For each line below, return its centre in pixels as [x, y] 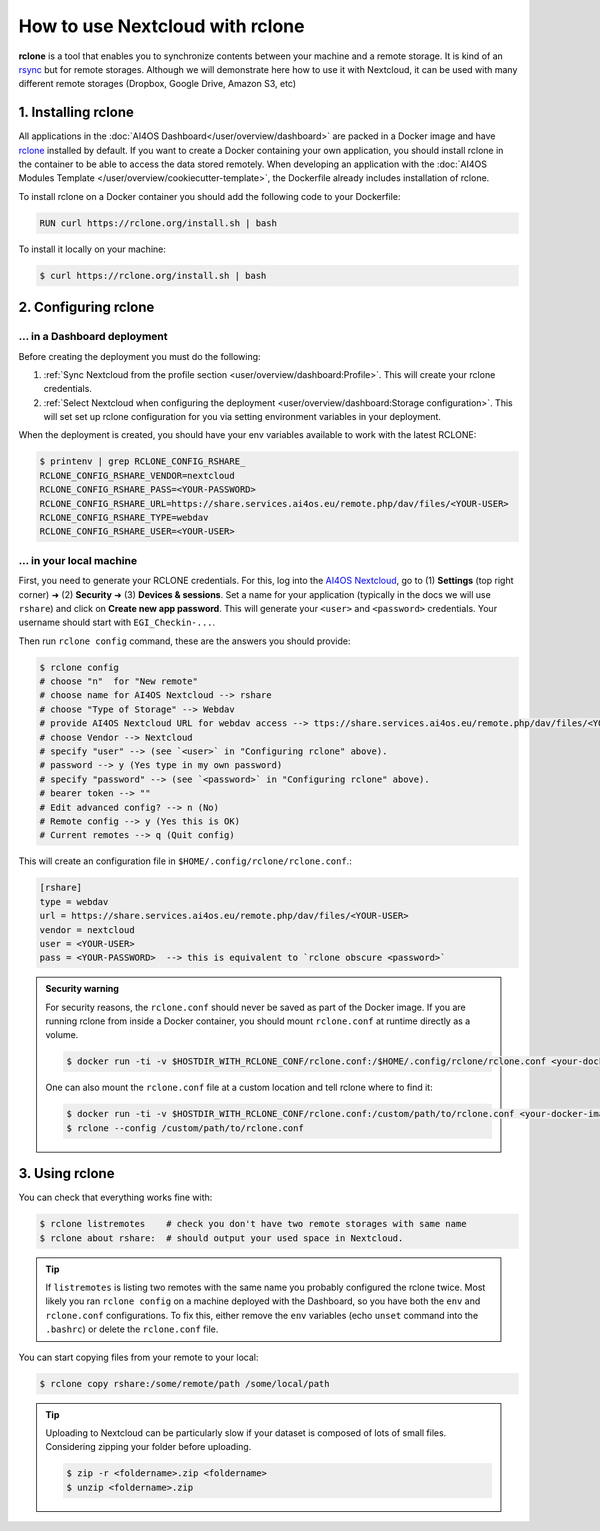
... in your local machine [78, 560]
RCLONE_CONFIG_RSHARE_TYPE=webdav [124, 517]
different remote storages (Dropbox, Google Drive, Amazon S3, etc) [157, 84]
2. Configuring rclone [86, 307]
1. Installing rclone [76, 112]
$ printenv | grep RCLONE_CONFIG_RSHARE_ [142, 461]
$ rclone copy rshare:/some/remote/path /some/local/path [184, 1383]
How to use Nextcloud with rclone [161, 26]
